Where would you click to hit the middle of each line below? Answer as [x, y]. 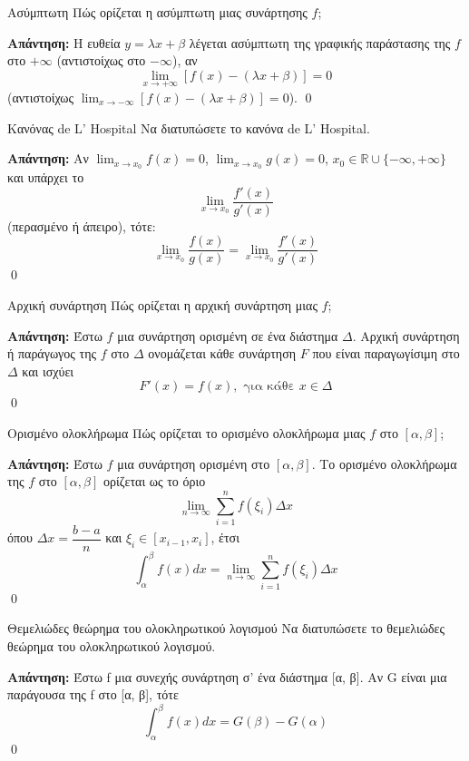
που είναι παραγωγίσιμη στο [386, 353]
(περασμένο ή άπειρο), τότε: [82, 225]
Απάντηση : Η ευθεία [64, 42]
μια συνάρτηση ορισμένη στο [194, 463]
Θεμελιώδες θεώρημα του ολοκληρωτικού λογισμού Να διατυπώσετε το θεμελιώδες [226, 628]
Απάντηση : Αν [48, 158]
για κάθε [269, 387]
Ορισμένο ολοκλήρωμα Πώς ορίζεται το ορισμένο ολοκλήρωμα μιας [186, 432]
